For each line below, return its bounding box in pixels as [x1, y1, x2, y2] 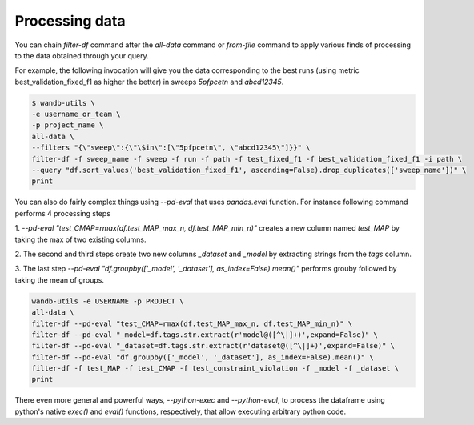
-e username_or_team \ [31, 110, 121, 119]
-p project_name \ [31, 121, 104, 130]
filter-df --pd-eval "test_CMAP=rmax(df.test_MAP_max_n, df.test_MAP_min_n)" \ [31, 319, 353, 328]
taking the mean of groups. [14, 275, 104, 284]
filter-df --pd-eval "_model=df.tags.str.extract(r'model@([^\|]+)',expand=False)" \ [31, 330, 378, 339]
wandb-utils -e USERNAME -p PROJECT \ [31, 296, 184, 306]
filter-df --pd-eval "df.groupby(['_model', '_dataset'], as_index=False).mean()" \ [31, 352, 374, 362]
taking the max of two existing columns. [14, 235, 147, 244]
